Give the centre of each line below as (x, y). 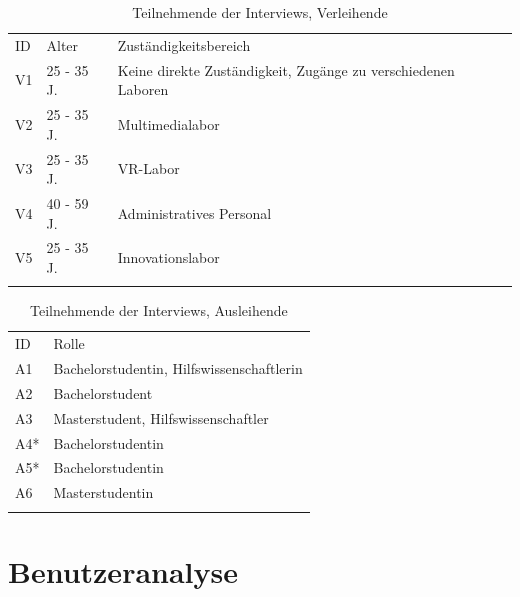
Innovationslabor (168, 257)
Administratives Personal (194, 212)
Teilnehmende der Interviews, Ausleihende (159, 310)
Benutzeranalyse (123, 570)
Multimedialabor (168, 123)
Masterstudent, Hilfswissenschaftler (161, 417)
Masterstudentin (103, 492)
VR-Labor (148, 168)
